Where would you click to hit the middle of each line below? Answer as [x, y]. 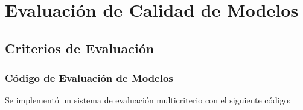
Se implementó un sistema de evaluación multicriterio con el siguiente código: [148, 100]
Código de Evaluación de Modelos [89, 78]
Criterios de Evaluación [80, 48]
